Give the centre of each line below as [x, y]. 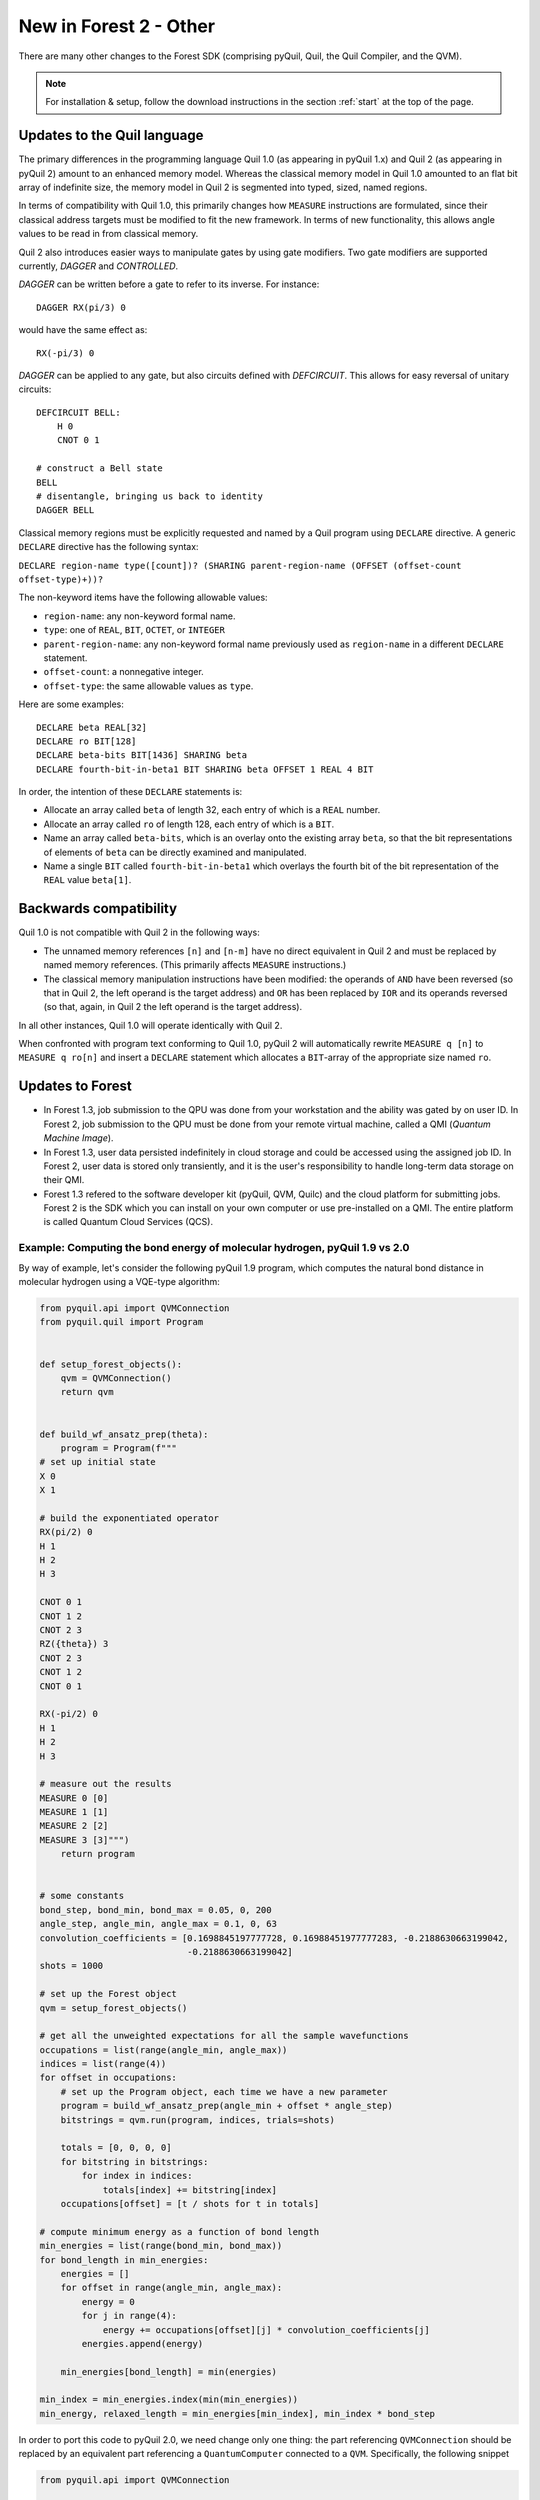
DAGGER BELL [65, 510]
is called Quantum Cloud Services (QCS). [128, 1222]
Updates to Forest [75, 1086]
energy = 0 [108, 2301]
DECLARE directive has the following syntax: [108, 547]
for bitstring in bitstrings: [134, 2161]
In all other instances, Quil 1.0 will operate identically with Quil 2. [150, 1025]
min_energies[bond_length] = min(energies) [168, 2371]
